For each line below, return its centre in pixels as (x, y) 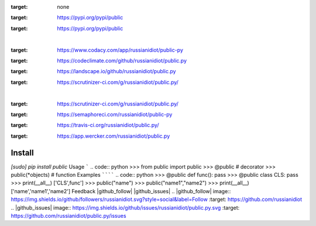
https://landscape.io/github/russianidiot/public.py (116, 71)
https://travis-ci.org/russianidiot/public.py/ (108, 125)
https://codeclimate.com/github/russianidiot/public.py (122, 60)
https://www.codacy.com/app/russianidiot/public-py (120, 50)
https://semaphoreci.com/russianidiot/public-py (115, 114)
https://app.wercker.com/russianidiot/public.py (114, 136)
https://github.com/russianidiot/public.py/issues (68, 215)
